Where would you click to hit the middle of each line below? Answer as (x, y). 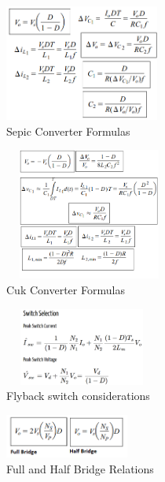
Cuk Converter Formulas (66, 289)
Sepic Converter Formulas (68, 131)
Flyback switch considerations (78, 396)
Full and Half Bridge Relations (80, 468)
